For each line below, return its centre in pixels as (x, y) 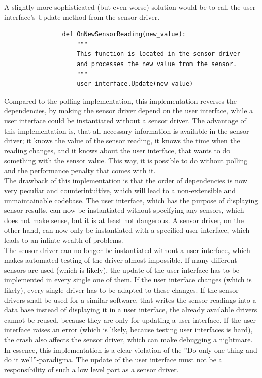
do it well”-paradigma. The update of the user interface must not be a (113, 359)
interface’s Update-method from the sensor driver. (82, 17)
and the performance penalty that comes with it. (80, 170)
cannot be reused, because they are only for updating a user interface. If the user (130, 319)
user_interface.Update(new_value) (135, 84)
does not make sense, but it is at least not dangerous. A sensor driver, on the (124, 220)
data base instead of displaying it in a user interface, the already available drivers (131, 310)
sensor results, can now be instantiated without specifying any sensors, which (124, 210)
